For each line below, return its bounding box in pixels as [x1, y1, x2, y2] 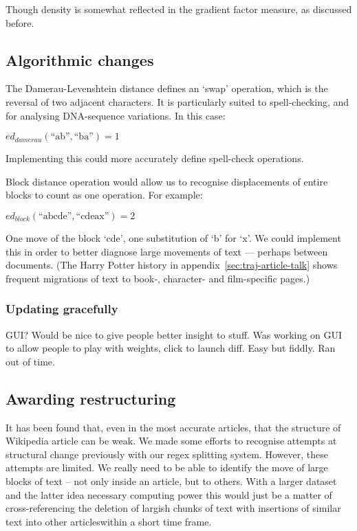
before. [6, 15, 34, 30]
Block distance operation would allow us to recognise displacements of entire [6, 174, 328, 188]
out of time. [6, 354, 55, 368]
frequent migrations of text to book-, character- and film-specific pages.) [6, 271, 310, 285]
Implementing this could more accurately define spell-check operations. [6, 151, 304, 166]
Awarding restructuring [6, 387, 176, 409]
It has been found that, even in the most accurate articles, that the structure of [6, 420, 341, 434]
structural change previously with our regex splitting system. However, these [6, 447, 328, 461]
